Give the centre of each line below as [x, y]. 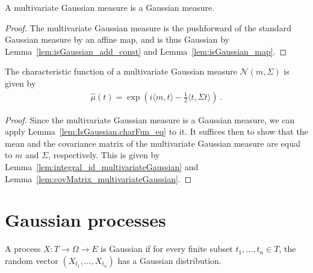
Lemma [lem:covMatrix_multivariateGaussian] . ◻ [98, 178]
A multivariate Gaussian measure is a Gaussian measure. [110, 7]
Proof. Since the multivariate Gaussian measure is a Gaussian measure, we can [150, 119]
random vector [32, 260]
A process [23, 249]
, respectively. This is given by [104, 155]
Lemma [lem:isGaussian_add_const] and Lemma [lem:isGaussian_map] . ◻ [146, 51]
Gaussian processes [85, 220]
